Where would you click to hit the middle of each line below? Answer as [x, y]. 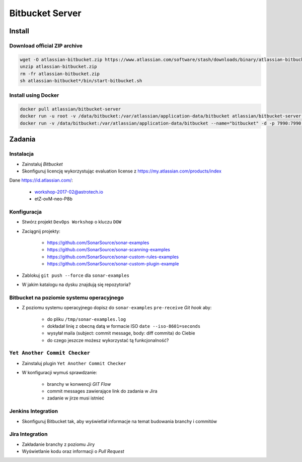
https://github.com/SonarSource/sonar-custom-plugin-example [113, 264]
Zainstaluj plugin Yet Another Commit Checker [74, 363]
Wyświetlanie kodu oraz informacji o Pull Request [73, 451]
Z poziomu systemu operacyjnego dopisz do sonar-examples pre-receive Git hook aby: [117, 308]
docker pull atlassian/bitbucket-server [70, 109]
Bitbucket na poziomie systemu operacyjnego [67, 298]
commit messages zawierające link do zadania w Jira [102, 391]
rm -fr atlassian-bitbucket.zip [60, 74]
